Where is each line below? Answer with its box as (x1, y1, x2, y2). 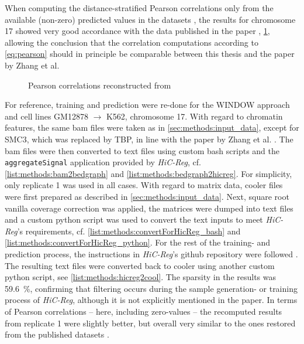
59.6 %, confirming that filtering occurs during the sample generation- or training (5, 282, 298, 294)
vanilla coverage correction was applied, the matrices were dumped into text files (5, 202, 293, 214)
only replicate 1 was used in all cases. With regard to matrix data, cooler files (5, 179, 283, 191)
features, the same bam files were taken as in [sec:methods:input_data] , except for (5, 121, 299, 134)
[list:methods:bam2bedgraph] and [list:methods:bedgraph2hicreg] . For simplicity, (5, 167, 292, 179)
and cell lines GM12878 (5, 110, 88, 122)
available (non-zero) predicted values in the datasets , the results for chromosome (5, 13, 296, 25)
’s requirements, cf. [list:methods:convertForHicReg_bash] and (17, 224, 241, 237)
